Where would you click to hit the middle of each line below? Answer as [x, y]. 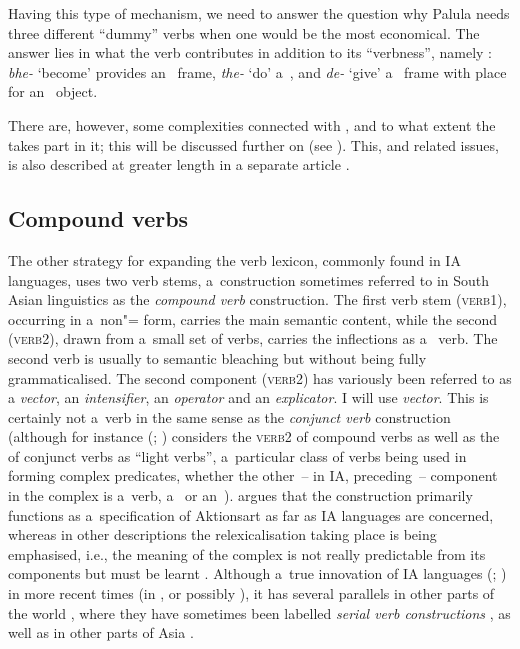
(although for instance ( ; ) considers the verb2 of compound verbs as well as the [254, 436]
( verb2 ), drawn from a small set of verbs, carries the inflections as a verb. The [253, 338]
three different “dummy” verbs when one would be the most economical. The [244, 32]
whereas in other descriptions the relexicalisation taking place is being [222, 534]
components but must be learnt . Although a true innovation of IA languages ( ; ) [257, 573]
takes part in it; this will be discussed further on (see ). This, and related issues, [253, 144]
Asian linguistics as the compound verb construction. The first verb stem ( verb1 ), [257, 299]
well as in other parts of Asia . [101, 632]
